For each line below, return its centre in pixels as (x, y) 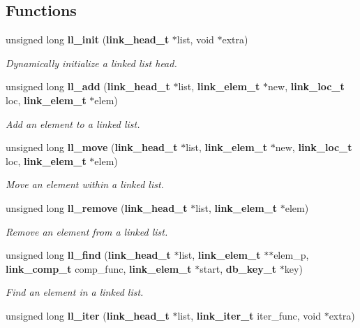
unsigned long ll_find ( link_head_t (88, 255)
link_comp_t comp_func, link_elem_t (99, 268)
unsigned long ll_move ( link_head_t (92, 147)
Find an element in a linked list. (75, 292)
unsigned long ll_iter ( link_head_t (88, 315)
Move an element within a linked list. (85, 184)
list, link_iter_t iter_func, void (249, 315)
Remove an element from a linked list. (87, 231)
